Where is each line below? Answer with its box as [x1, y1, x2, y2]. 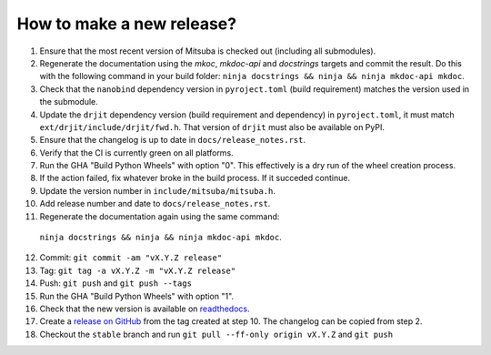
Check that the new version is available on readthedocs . [39, 303, 250, 314]
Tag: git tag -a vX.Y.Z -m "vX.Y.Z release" [39, 265, 236, 276]
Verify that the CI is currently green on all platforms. [39, 147, 234, 158]
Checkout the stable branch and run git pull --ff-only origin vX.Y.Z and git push [39, 329, 394, 340]
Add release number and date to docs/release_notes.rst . [39, 198, 271, 209]
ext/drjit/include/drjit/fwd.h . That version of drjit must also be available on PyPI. [39, 121, 386, 132]
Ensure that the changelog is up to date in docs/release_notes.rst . [39, 135, 306, 146]
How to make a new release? [16, 14, 236, 34]
